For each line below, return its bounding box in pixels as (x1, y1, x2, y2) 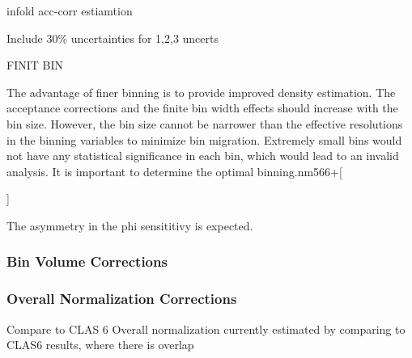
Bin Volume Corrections (6, 251, 168, 272)
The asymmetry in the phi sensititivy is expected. (6, 217, 253, 234)
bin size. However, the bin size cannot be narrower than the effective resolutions (6, 115, 403, 132)
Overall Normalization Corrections (6, 289, 237, 309)
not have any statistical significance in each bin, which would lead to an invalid (6, 147, 399, 164)
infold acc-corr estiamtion (6, 2, 133, 19)
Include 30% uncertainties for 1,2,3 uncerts (6, 29, 219, 46)
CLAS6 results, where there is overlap (6, 336, 194, 353)
